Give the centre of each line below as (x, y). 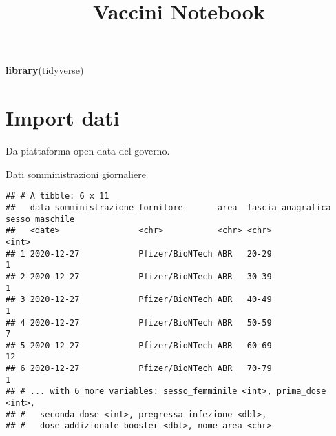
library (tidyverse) (45, 70)
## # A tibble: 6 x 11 (57, 196)
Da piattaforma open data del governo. (88, 151)
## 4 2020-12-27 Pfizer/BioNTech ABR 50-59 (139, 323)
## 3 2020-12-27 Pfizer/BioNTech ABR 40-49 (139, 300)
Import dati (63, 118)
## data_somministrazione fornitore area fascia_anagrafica (168, 207)
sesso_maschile (40, 219)
